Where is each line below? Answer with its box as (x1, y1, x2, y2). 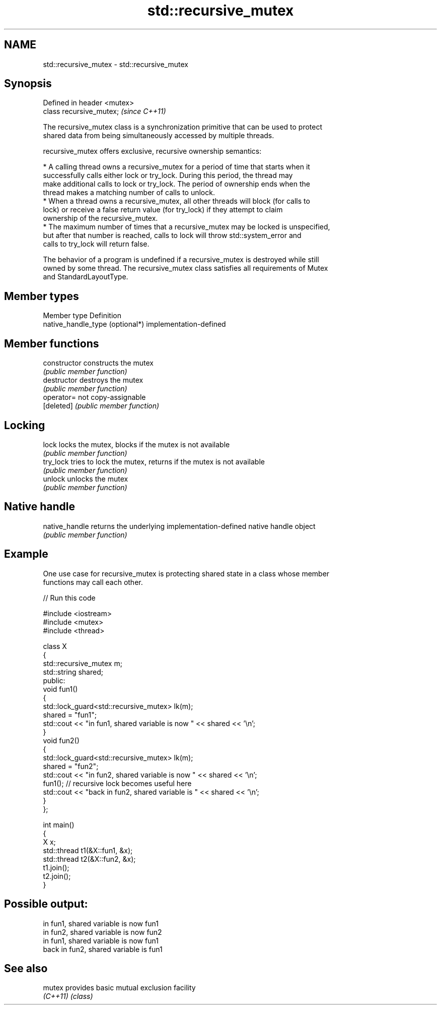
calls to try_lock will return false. (43, 240, 150, 249)
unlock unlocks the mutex (43, 474, 128, 483)
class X (43, 641, 67, 650)
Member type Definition (43, 311, 121, 320)
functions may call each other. (43, 577, 143, 586)
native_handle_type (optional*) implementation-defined (43, 320, 226, 329)
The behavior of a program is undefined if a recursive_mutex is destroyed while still (43, 255, 319, 264)
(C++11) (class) (43, 992, 93, 1001)
